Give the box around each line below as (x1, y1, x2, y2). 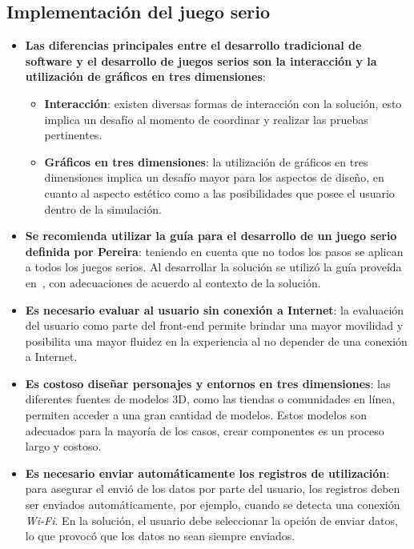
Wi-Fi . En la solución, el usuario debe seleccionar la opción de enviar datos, (25, 511, 398, 528)
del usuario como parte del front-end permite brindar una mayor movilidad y (25, 317, 404, 334)
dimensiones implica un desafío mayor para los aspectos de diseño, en (44, 169, 384, 186)
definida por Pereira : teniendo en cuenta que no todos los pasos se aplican (25, 242, 404, 259)
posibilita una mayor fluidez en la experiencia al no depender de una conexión (25, 332, 408, 349)
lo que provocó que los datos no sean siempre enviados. (25, 527, 295, 544)
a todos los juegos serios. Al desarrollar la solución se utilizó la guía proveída (25, 258, 402, 275)
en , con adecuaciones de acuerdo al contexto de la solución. (25, 274, 321, 291)
